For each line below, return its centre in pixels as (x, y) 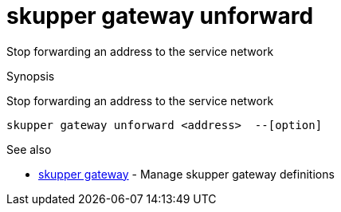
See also (29, 149)
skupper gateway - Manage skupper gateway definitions (186, 174)
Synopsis (31, 76)
